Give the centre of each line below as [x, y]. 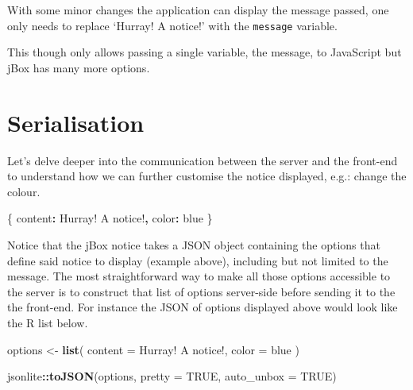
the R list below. [48, 322]
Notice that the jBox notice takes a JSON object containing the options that [194, 244]
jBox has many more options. [79, 67]
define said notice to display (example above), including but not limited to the [198, 260]
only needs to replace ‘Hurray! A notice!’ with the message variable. [172, 25]
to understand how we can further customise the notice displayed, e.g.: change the [207, 176]
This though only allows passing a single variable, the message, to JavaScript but [205, 52]
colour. [24, 191]
